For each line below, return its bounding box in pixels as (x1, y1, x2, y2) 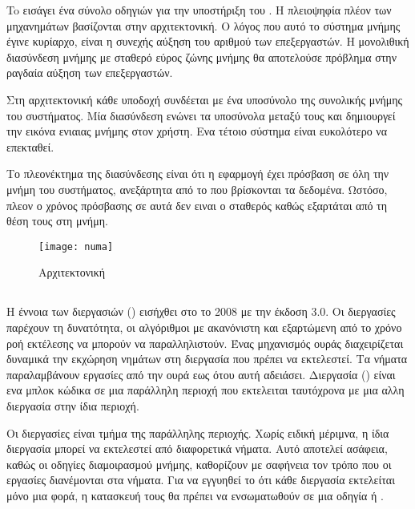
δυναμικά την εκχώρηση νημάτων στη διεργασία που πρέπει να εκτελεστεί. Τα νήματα (6, 350, 408, 367)
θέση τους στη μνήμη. (6, 212, 108, 229)
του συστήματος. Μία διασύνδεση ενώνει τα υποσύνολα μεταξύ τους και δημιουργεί (6, 107, 396, 123)
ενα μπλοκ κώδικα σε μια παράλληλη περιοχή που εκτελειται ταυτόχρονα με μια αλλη (6, 382, 405, 398)
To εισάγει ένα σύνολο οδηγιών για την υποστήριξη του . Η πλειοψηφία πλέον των (6, 2, 392, 18)
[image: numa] (38, 240, 114, 252)
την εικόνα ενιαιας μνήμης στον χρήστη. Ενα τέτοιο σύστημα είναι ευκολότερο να (6, 123, 388, 139)
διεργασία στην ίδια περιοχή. (6, 397, 139, 414)
